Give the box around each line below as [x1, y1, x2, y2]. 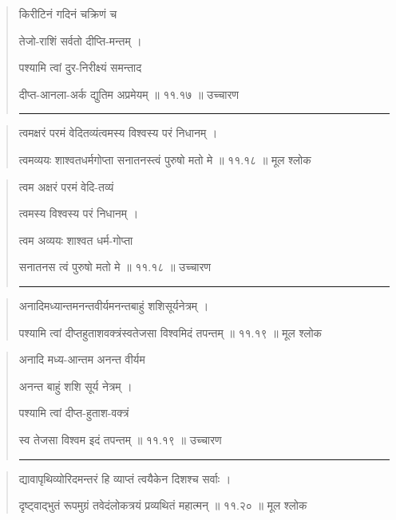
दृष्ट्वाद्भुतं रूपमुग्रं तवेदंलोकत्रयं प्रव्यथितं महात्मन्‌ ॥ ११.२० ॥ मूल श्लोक [18, 497, 307, 514]
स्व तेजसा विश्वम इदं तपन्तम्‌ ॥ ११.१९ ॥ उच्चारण [18, 431, 222, 447]
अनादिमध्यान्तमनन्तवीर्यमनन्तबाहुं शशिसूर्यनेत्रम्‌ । [18, 297, 209, 313]
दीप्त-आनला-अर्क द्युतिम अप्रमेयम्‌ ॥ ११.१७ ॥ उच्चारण [18, 85, 240, 102]
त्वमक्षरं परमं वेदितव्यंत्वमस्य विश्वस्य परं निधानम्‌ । [18, 124, 218, 141]
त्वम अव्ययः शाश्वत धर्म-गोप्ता [18, 231, 133, 248]
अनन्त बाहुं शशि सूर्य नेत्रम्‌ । [18, 377, 133, 394]
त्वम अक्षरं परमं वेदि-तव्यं [18, 178, 114, 195]
